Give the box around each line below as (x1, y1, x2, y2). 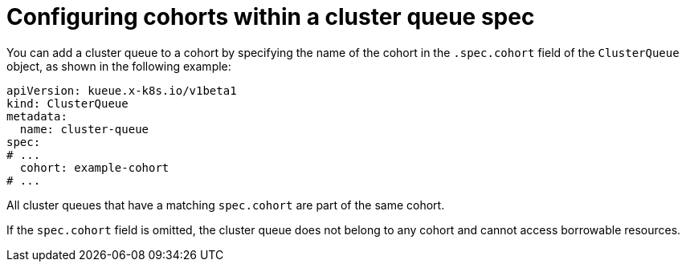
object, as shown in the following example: (6, 59, 231, 73)
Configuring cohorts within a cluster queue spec (6, 3, 535, 30)
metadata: (6, 109, 67, 123)
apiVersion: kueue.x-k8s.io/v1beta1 (6, 83, 237, 97)
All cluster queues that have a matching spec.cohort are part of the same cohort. (6, 197, 445, 212)
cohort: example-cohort (19, 160, 169, 174)
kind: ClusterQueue (6, 96, 129, 110)
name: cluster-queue (19, 122, 149, 136)
